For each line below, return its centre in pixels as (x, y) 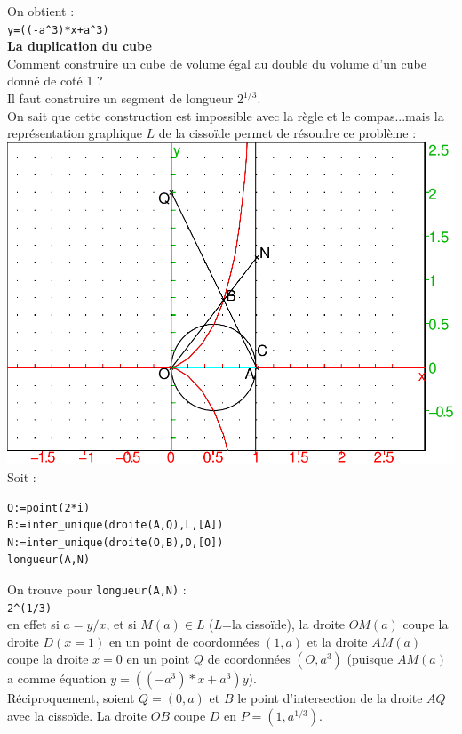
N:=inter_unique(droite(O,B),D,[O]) (115, 542)
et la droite (337, 641)
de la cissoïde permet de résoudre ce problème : (287, 133)
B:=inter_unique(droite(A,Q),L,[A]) (115, 525)
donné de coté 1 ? (55, 81)
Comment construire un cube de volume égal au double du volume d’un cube (217, 63)
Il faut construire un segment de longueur (120, 98)
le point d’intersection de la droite (330, 698)
